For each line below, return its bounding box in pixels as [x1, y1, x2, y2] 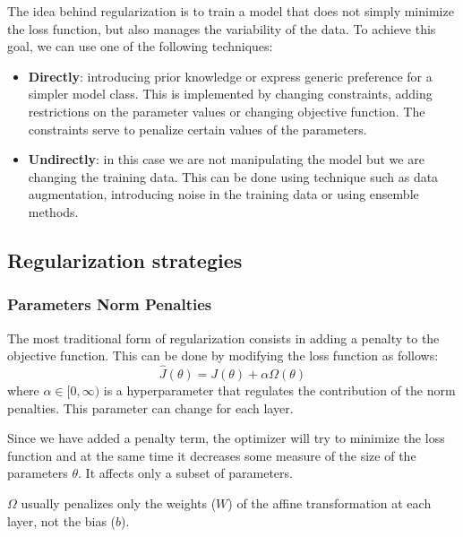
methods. [28, 202, 79, 221]
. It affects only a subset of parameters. [78, 463, 293, 482]
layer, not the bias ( [7, 511, 116, 530]
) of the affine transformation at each [227, 493, 432, 512]
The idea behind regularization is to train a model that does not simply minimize [7, 2, 454, 20]
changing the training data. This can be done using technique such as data [28, 167, 439, 186]
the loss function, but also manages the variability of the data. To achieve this [7, 19, 436, 38]
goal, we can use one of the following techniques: [7, 37, 273, 56]
